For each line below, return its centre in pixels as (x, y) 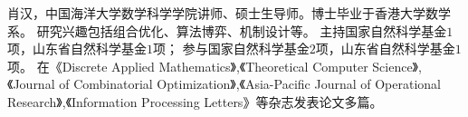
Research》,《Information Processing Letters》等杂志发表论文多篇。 (195, 101)
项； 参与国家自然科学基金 (231, 49)
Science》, (397, 66)
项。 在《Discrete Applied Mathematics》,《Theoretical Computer (188, 66)
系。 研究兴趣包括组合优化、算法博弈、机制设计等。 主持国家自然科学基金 (227, 30)
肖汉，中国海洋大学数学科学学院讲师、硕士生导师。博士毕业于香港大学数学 (229, 13)
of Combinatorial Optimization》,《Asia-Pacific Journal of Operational (250, 84)
